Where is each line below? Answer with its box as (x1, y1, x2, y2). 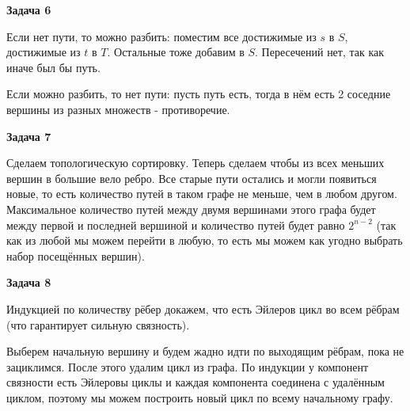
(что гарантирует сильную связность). (6, 316, 190, 333)
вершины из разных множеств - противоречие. (6, 101, 230, 117)
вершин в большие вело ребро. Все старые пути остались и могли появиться (6, 169, 377, 186)
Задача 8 (6, 274, 51, 291)
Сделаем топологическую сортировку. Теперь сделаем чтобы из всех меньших (6, 154, 385, 171)
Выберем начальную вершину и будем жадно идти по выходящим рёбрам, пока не (6, 343, 404, 360)
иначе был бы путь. (6, 59, 101, 75)
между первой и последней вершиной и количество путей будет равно (6, 216, 345, 233)
